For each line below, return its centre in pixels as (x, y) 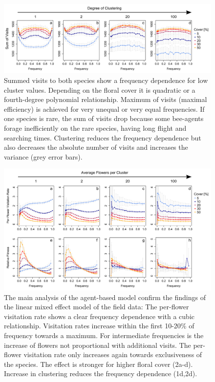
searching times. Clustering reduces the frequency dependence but (103, 137)
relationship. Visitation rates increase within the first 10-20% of (99, 326)
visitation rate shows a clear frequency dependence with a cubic (99, 316)
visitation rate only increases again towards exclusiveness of (113, 354)
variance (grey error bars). (43, 156)
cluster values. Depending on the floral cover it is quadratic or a (100, 90)
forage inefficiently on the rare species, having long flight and (95, 128)
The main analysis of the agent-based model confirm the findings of (105, 297)
